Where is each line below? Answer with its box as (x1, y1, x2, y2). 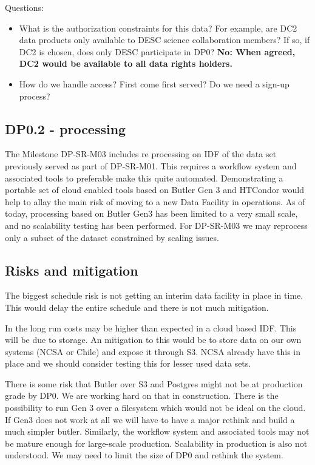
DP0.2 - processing (5, 119, 126, 138)
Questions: (5, 1, 44, 13)
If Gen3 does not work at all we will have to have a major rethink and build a (5, 413, 295, 426)
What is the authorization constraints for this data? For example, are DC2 (19, 21, 297, 34)
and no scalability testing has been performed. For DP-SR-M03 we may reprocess (5, 219, 308, 231)
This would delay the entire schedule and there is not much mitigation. (5, 300, 269, 313)
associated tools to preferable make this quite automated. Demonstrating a (5, 171, 283, 184)
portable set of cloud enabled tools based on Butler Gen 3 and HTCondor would (5, 183, 304, 196)
